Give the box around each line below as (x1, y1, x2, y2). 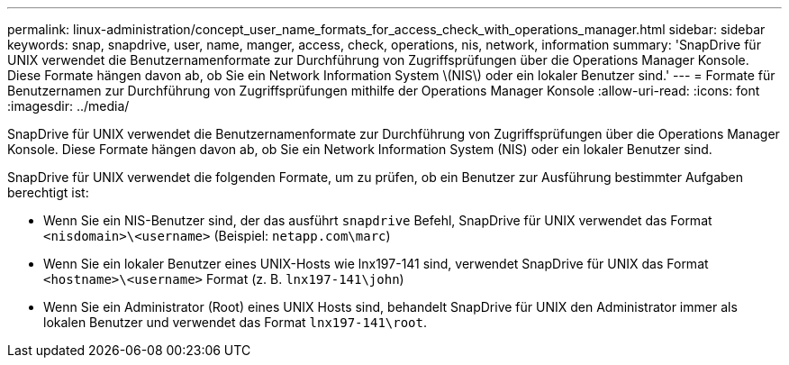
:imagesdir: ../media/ (7, 98, 130, 114)
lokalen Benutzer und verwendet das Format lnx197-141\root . (43, 315, 428, 330)
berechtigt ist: (7, 185, 89, 200)
